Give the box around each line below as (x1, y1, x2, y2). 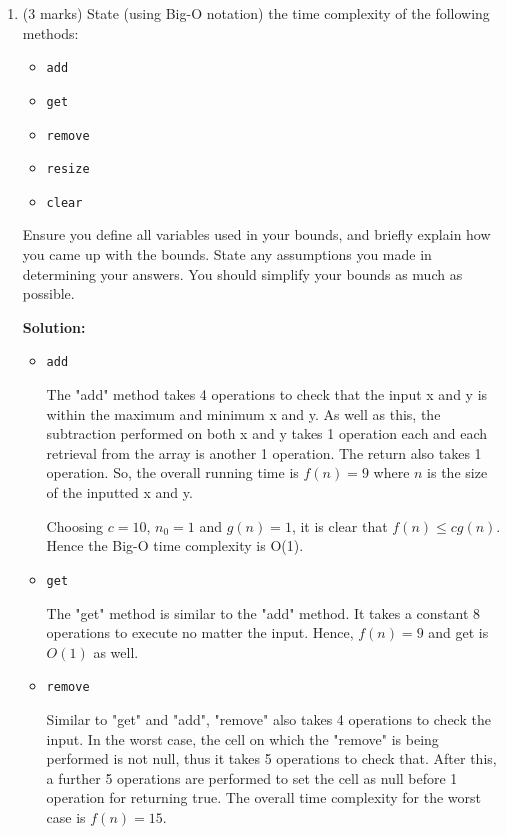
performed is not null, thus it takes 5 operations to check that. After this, (46, 748, 497, 769)
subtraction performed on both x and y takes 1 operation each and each (46, 423, 488, 444)
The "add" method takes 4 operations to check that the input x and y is (46, 384, 488, 405)
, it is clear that (291, 515, 388, 536)
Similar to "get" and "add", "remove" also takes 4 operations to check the (46, 708, 491, 729)
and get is (428, 622, 489, 643)
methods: (22, 22, 79, 43)
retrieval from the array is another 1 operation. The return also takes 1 (46, 442, 482, 463)
